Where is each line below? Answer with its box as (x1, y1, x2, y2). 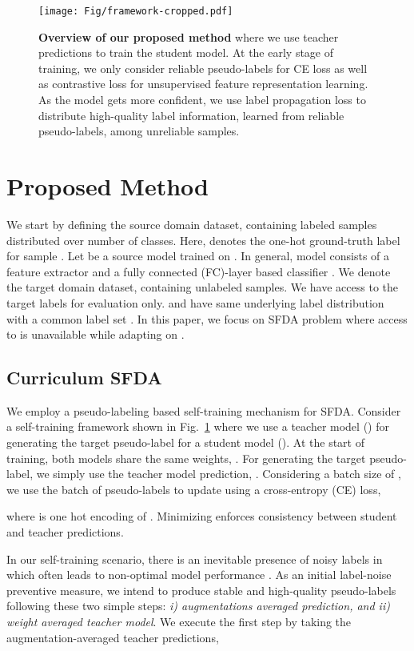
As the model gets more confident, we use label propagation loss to (38, 91, 366, 108)
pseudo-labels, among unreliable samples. (38, 123, 240, 139)
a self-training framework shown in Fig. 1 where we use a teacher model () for (6, 418, 389, 435)
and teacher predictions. (6, 524, 124, 540)
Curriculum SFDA (6, 365, 162, 390)
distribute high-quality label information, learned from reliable (38, 106, 344, 123)
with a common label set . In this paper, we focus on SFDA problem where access (6, 310, 408, 327)
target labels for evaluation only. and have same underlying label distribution (6, 294, 384, 311)
